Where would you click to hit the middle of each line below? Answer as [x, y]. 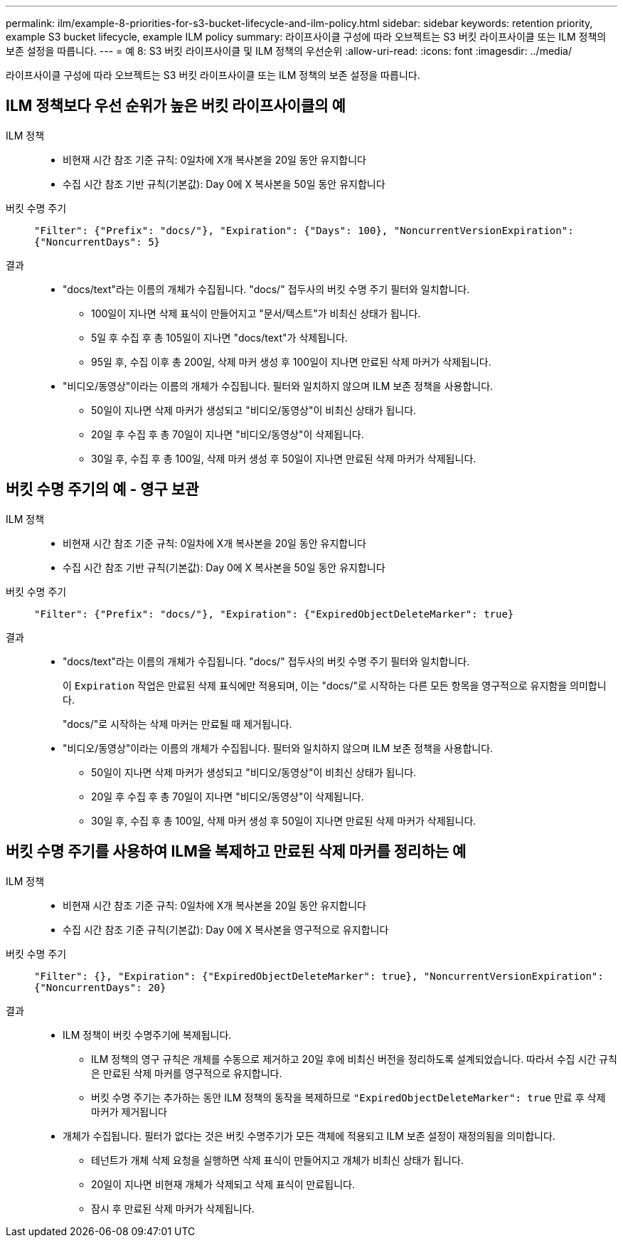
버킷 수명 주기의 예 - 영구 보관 [102, 490]
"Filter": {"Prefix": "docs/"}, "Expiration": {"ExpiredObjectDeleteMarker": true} [274, 614]
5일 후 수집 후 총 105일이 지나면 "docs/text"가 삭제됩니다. [219, 337]
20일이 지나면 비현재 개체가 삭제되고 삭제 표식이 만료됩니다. [223, 1184]
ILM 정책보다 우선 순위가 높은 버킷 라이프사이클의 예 [176, 106]
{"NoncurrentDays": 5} [97, 242]
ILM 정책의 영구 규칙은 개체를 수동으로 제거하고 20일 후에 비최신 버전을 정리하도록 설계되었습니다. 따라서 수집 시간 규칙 [354, 1059]
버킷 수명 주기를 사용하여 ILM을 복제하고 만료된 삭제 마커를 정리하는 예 [236, 852]
